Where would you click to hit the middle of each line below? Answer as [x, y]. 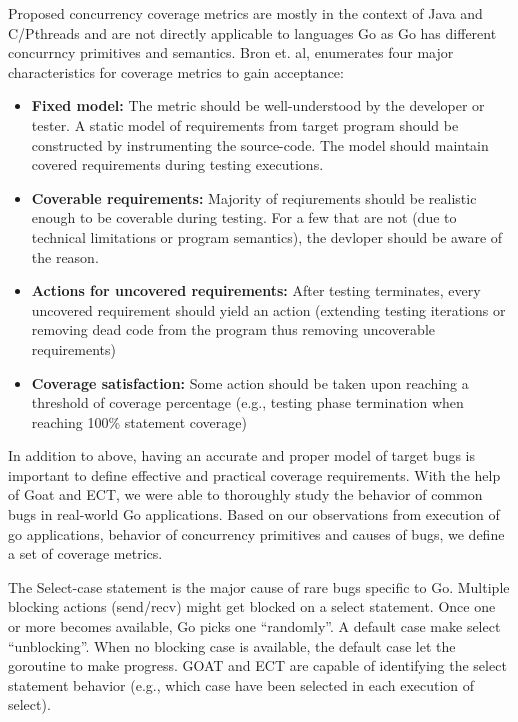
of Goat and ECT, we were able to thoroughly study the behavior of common [245, 494]
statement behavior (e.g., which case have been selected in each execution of [241, 684]
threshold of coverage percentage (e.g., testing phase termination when [247, 402]
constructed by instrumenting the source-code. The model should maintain [260, 144]
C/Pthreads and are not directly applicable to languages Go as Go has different [252, 32]
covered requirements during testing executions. [177, 164]
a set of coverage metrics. [85, 553]
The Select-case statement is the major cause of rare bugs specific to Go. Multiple [259, 586]
